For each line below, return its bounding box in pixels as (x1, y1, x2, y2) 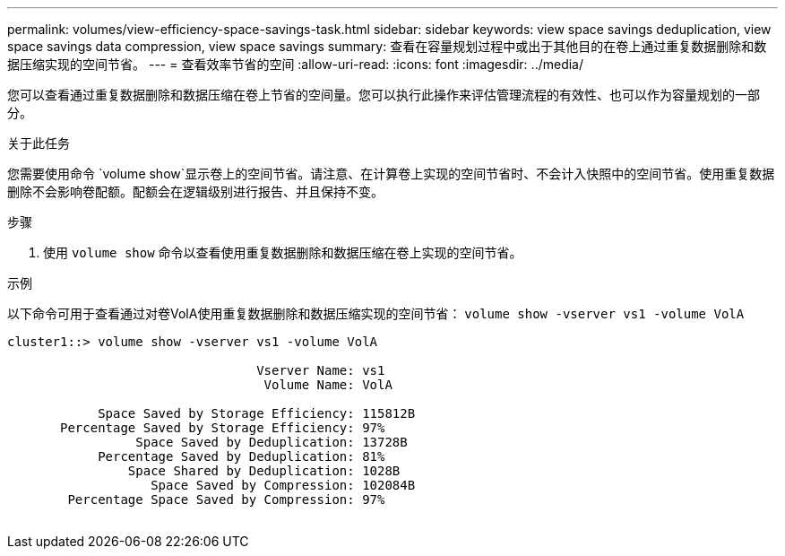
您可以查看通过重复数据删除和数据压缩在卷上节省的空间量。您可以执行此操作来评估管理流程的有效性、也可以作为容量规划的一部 (7, 87, 760, 102)
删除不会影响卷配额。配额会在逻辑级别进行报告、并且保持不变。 (7, 184, 384, 199)
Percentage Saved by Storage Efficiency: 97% (60, 421, 385, 435)
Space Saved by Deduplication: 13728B (135, 435, 408, 449)
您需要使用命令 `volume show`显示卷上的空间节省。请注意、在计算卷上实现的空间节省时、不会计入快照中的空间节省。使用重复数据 (7, 166, 775, 181)
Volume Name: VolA (263, 378, 392, 392)
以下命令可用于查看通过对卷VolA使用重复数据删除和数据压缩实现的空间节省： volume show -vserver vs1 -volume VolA (7, 306, 745, 321)
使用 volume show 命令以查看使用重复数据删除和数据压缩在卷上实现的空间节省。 (43, 245, 522, 260)
